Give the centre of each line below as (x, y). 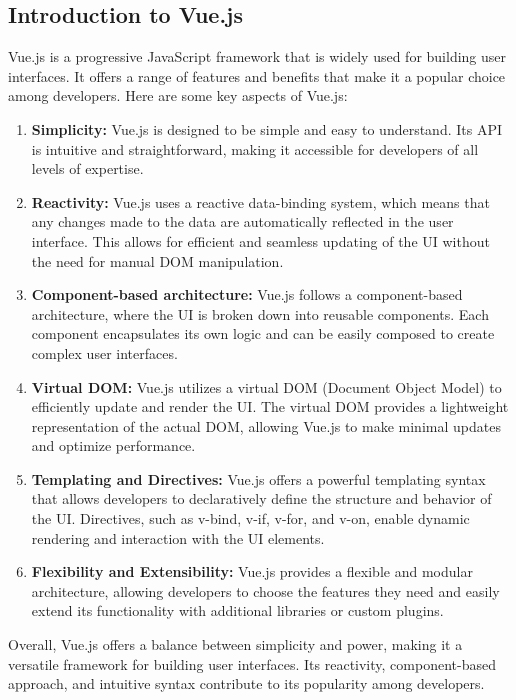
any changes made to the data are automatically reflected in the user (242, 221)
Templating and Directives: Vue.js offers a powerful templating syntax (258, 478)
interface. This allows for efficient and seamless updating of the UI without (260, 240)
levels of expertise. (87, 168)
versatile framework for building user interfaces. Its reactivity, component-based (252, 663)
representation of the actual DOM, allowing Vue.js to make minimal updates (266, 425)
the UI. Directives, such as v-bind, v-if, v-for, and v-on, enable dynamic (250, 518)
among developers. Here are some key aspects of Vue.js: (178, 95)
